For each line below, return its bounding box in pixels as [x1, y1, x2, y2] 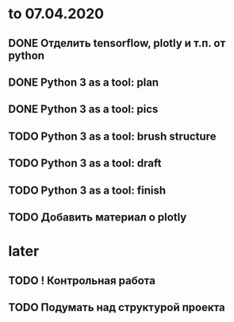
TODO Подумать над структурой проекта [8, 301, 226, 314]
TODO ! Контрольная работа [8, 274, 156, 287]
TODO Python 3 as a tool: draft [8, 156, 162, 171]
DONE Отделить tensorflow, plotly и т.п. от [8, 36, 226, 50]
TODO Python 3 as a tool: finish [8, 183, 167, 197]
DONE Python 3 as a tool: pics [8, 102, 159, 116]
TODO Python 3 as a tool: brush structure [8, 129, 217, 143]
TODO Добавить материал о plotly [8, 210, 187, 224]
